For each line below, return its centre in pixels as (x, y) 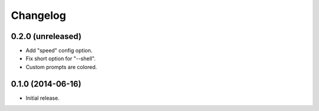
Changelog (38, 15)
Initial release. (43, 98)
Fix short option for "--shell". (61, 58)
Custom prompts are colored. (61, 67)
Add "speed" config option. (59, 51)
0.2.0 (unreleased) (46, 36)
